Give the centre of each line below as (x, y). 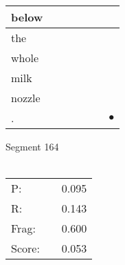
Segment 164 (32, 146)
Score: (25, 248)
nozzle (26, 98)
